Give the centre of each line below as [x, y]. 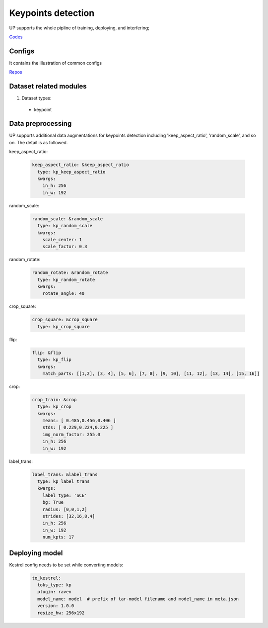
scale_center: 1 [62, 239]
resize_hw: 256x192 [61, 613]
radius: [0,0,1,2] [65, 509]
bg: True [53, 502]
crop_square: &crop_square [65, 320]
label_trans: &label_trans [65, 474]
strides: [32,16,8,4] [69, 516]
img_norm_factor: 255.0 [71, 434]
